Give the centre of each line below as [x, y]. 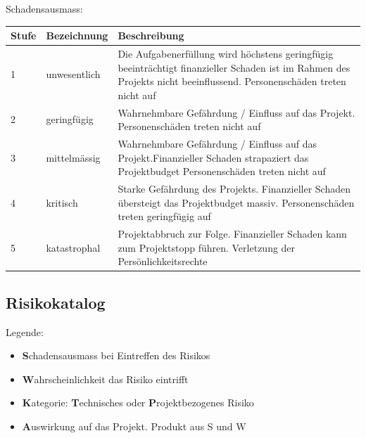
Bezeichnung [77, 36]
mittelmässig [73, 157]
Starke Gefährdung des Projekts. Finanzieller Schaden [234, 189]
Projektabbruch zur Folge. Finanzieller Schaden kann [232, 234]
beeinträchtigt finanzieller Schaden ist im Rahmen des [234, 67]
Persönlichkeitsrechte [163, 261]
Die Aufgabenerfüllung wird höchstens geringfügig [226, 53]
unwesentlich [73, 74]
